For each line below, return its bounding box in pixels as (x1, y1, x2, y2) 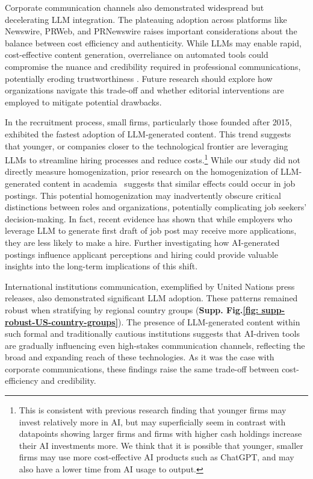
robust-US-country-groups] (5, 315, 119, 328)
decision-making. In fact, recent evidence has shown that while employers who (5, 212, 293, 225)
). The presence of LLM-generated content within (118, 315, 300, 328)
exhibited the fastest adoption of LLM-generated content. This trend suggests (5, 127, 291, 140)
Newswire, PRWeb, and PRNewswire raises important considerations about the (5, 25, 297, 37)
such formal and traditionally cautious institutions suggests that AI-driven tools (5, 327, 300, 340)
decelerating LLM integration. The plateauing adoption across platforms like (5, 13, 287, 25)
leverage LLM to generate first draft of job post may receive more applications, (5, 224, 297, 237)
